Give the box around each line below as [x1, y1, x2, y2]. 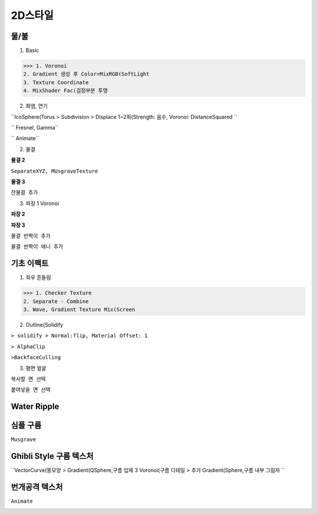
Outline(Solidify [25, 321, 64, 328]
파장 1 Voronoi [25, 200, 59, 207]
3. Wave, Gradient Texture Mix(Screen [23, 306, 135, 313]
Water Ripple [11, 402, 59, 412]
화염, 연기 [25, 102, 48, 110]
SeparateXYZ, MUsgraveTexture [11, 168, 98, 174]
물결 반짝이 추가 [11, 233, 51, 239]
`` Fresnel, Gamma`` [11, 124, 59, 131]
